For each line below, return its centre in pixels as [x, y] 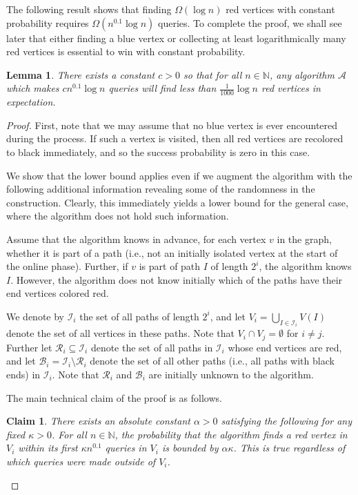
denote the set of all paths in [152, 347]
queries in [126, 448]
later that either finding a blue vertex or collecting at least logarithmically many [176, 38]
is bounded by [190, 448]
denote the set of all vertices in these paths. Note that [120, 333]
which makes [33, 88]
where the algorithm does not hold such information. [118, 216]
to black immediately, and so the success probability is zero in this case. [158, 152]
